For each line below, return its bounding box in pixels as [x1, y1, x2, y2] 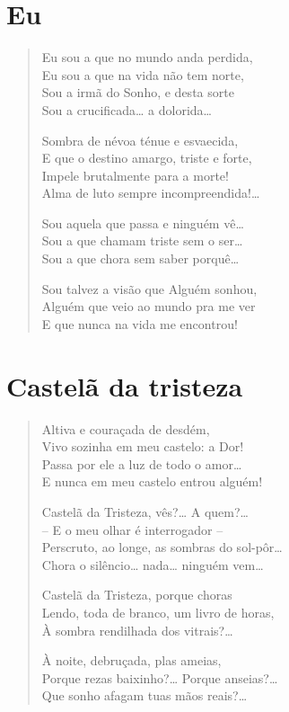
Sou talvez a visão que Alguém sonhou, [41, 279, 258, 298]
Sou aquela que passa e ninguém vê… [41, 213, 244, 232]
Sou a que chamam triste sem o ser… [41, 231, 243, 250]
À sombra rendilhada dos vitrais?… [41, 620, 233, 639]
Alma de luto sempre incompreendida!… [41, 183, 260, 202]
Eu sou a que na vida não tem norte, [41, 65, 244, 84]
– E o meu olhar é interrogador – [41, 520, 223, 538]
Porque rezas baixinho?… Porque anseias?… [41, 668, 278, 687]
